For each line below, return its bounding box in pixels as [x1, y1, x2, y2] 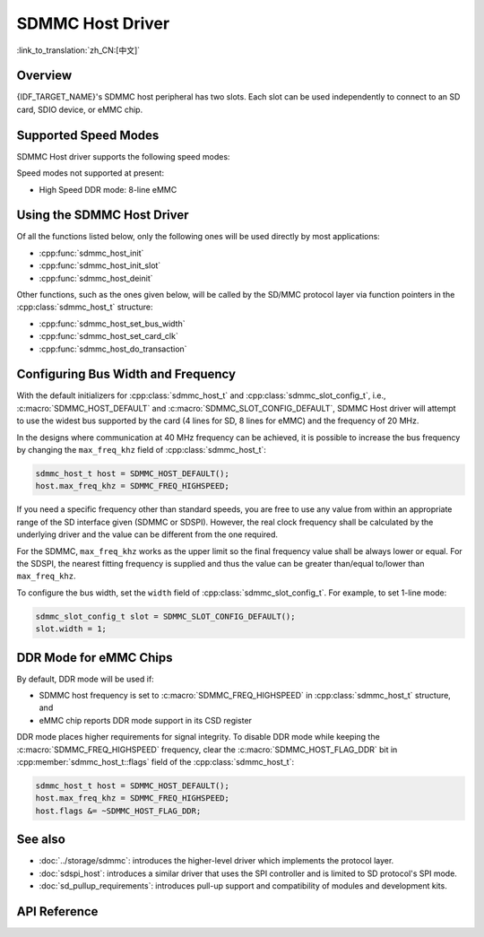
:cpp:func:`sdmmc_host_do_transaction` [39, 343, 187, 354]
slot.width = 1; [35, 624, 108, 634]
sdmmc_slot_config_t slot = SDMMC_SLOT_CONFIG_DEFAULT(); [35, 611, 296, 621]
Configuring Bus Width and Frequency [16, 367, 237, 382]
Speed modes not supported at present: [16, 168, 165, 178]
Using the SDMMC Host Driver [16, 207, 189, 223]
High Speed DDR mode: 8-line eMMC [39, 184, 177, 195]
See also [16, 832, 66, 847]
